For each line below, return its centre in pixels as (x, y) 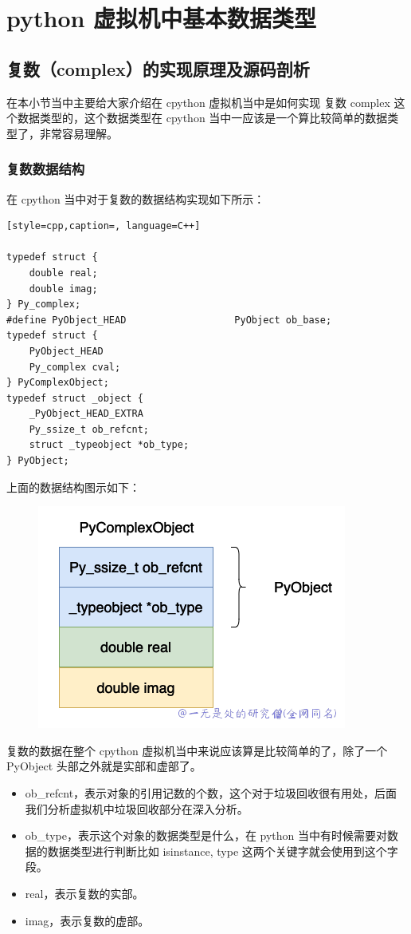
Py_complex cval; (75, 367)
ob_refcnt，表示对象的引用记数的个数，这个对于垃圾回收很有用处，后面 (211, 793)
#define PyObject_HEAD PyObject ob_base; (169, 320)
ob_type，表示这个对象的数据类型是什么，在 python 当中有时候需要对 (206, 835)
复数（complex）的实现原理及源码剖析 (158, 68)
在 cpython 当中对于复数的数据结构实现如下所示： (136, 198)
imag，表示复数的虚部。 (87, 920)
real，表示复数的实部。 (84, 894)
